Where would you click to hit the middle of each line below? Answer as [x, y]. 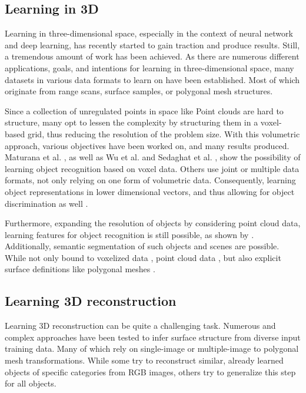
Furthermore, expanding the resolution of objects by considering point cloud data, [153, 223]
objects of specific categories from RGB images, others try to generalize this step [150, 371]
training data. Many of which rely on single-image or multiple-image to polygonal [152, 349]
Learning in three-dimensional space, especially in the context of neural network [149, 33]
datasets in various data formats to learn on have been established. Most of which [152, 79]
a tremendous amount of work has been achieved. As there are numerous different [152, 56]
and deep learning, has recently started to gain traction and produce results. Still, [152, 44]
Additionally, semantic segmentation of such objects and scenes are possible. [142, 246]
